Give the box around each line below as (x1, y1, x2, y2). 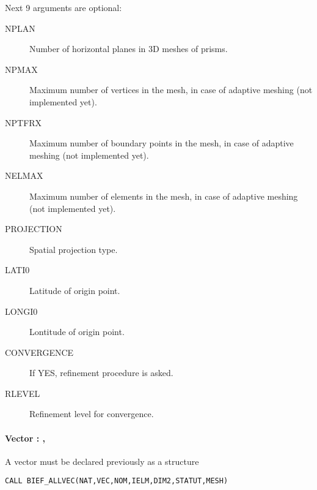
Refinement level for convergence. (29, 407, 154, 420)
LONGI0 (5, 304, 38, 317)
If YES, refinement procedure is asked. (29, 366, 173, 379)
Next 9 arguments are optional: (5, 1, 122, 13)
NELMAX (5, 169, 43, 182)
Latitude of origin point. (29, 284, 120, 296)
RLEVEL (5, 386, 40, 399)
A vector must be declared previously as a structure (5, 454, 199, 467)
